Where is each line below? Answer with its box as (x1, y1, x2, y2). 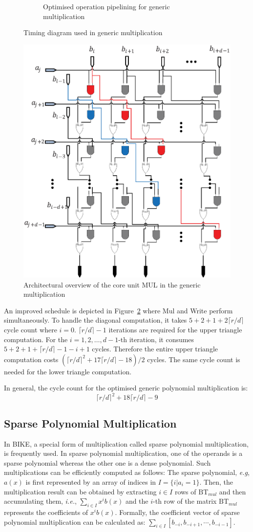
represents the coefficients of (4, 507, 88, 517)
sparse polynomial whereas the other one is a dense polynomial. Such (4, 457, 211, 468)
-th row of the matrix (153, 496, 217, 506)
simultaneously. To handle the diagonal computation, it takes (4, 315, 187, 325)
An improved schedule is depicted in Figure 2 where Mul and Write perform (4, 305, 233, 315)
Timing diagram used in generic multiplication (23, 27, 163, 38)
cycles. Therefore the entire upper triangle (92, 344, 218, 354)
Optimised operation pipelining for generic (43, 1, 170, 11)
